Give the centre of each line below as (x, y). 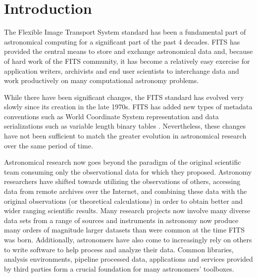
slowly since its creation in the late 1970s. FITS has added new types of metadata (128, 107)
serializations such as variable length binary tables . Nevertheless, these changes (125, 126)
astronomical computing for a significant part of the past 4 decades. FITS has (122, 41)
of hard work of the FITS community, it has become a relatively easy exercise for (127, 61)
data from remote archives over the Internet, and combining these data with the (126, 191)
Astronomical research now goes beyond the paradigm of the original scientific (123, 162)
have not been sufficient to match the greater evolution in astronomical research (125, 136)
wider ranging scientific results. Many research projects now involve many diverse (127, 210)
